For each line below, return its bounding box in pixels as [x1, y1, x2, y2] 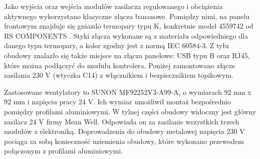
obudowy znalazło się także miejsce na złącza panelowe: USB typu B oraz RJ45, [4, 50, 250, 60]
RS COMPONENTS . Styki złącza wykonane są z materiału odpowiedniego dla [4, 30, 248, 41]
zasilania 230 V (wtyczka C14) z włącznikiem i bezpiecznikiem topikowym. [4, 70, 233, 80]
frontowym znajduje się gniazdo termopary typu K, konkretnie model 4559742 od [4, 21, 253, 31]
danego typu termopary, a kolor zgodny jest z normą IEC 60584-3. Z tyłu [4, 40, 229, 51]
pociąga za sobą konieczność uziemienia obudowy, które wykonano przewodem [4, 135, 244, 146]
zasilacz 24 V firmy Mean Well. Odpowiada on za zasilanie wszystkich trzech [4, 116, 239, 126]
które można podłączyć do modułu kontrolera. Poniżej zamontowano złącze [4, 60, 235, 70]
